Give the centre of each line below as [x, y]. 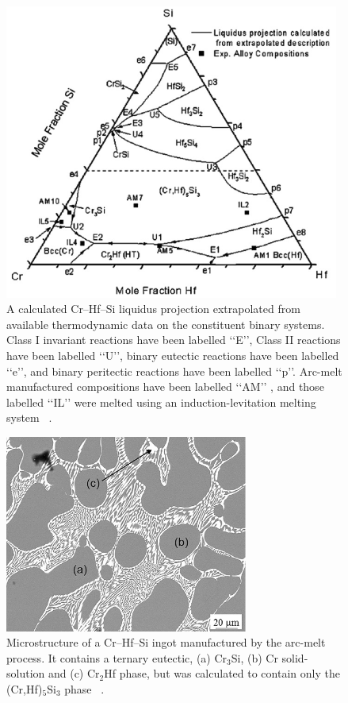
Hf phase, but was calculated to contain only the [222, 673]
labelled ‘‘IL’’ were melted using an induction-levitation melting [161, 402]
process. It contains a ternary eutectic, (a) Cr [117, 657]
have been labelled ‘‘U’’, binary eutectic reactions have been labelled [173, 355]
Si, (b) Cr [254, 657]
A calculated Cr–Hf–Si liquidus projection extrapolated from [153, 309]
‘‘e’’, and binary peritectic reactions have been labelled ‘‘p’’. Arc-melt [174, 371]
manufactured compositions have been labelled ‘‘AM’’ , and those [165, 386]
